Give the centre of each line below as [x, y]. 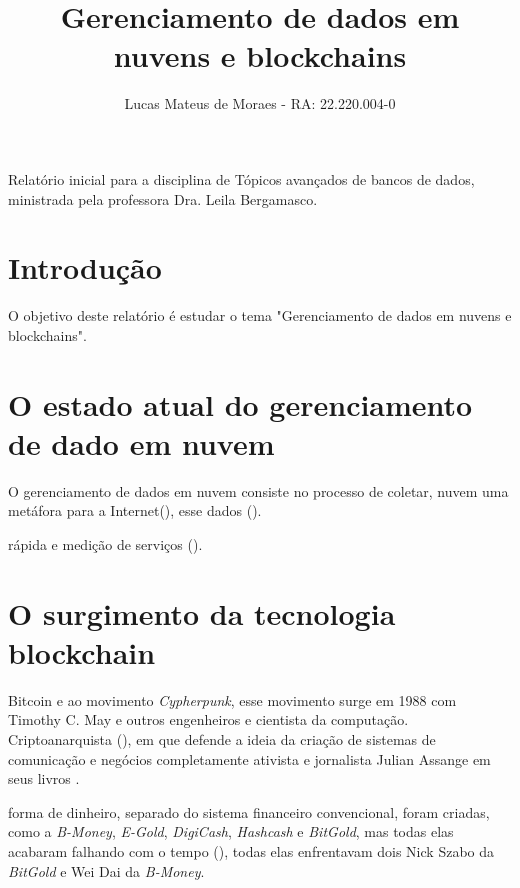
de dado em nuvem [141, 442]
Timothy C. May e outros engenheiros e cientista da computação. [208, 719]
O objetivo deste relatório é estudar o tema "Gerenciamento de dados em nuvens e [260, 315]
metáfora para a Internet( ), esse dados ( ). [135, 510]
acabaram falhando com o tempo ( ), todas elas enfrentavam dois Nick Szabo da [251, 850]
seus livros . [44, 778]
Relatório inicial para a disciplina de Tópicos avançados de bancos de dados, [241, 178]
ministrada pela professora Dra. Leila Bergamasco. [163, 198]
